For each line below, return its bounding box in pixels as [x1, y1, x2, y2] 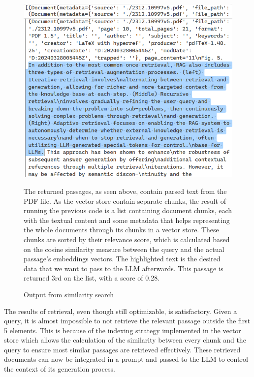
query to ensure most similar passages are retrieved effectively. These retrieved [4, 344, 241, 354]
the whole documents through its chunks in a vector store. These [24, 224, 219, 235]
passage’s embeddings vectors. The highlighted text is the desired [24, 253, 221, 264]
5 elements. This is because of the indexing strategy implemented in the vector [4, 325, 241, 335]
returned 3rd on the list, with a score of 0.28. [24, 273, 160, 283]
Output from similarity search [24, 289, 114, 299]
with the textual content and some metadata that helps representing [24, 215, 230, 225]
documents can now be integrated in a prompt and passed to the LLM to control [4, 354, 248, 364]
